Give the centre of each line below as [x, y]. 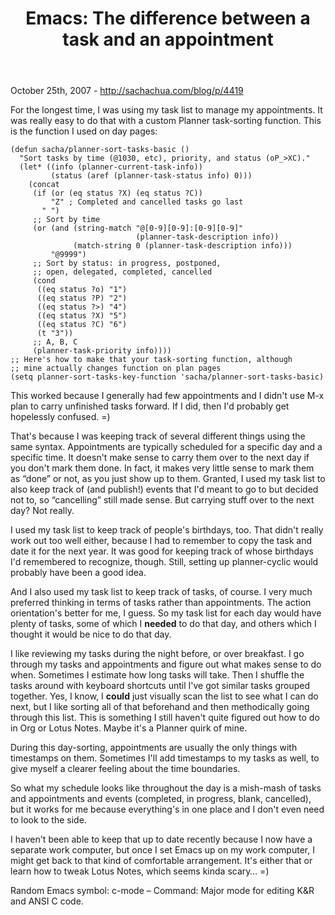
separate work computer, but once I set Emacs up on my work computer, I [162, 850]
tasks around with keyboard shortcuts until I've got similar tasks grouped [160, 686]
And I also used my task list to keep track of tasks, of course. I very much [161, 592]
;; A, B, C [55, 342]
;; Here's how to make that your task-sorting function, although [151, 360]
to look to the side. [48, 820]
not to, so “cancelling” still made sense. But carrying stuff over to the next [162, 500]
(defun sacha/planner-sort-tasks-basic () [100, 150]
